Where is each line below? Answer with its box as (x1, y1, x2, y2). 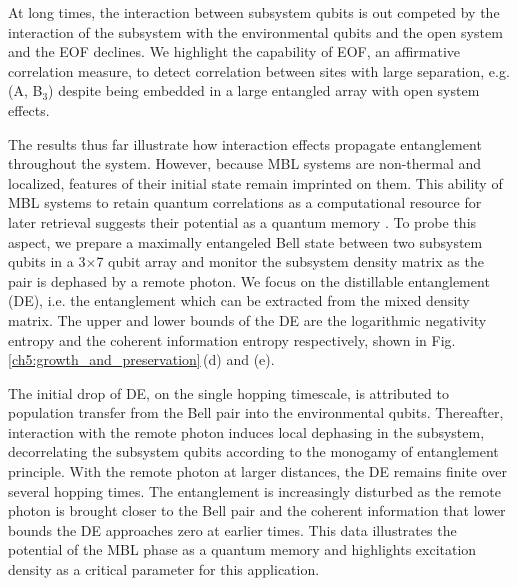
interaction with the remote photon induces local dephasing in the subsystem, (8, 421, 485, 442)
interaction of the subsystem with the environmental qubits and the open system (8, 21, 503, 42)
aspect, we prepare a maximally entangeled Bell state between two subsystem (8, 231, 483, 252)
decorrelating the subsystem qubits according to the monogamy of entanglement (8, 441, 499, 462)
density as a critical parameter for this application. (8, 559, 320, 580)
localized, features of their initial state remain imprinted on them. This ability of (8, 172, 503, 193)
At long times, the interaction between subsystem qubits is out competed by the (8, 2, 500, 22)
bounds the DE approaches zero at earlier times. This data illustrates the (8, 519, 457, 540)
